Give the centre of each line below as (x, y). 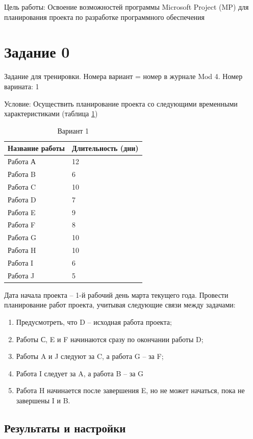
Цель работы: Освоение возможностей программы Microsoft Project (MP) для (127, 7)
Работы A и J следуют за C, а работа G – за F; (90, 356)
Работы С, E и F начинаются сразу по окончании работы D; (110, 339)
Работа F (22, 225)
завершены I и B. (43, 400)
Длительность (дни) (105, 148)
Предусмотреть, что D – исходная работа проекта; (94, 322)
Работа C (22, 186)
